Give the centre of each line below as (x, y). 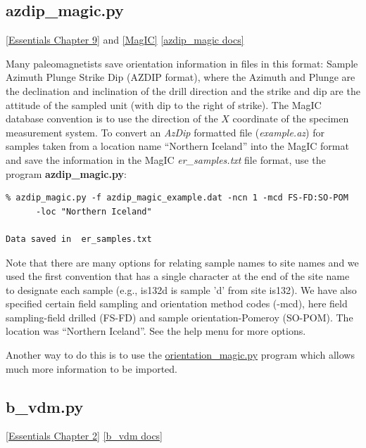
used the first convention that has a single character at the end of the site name (178, 276)
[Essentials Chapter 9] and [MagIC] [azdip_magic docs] (125, 40)
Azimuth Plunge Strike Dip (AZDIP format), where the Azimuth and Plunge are (181, 77)
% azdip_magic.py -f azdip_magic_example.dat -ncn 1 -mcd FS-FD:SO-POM (177, 198)
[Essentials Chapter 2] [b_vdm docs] (84, 436)
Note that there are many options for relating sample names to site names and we (182, 262)
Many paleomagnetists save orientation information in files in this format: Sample (182, 63)
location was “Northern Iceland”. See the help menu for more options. (156, 331)
